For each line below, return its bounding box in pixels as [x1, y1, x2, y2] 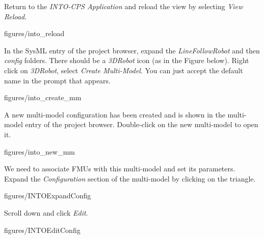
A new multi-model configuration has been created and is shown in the [4, 109, 225, 119]
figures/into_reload [4, 28, 65, 39]
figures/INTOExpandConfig [4, 190, 91, 201]
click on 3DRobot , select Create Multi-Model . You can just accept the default [4, 65, 243, 75]
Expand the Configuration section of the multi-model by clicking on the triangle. [4, 173, 256, 184]
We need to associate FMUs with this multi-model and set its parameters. [4, 163, 235, 174]
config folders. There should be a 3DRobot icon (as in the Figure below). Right [4, 55, 249, 66]
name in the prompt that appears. [4, 75, 111, 85]
